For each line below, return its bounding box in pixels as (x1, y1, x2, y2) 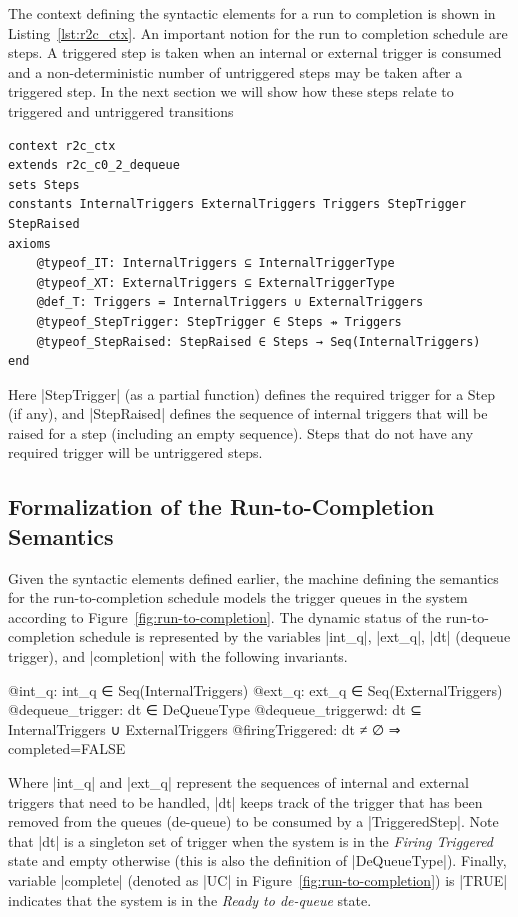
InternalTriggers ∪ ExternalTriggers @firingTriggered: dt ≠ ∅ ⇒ (8, 718, 401, 739)
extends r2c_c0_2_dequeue (8, 158, 180, 173)
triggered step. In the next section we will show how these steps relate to (8, 81, 454, 102)
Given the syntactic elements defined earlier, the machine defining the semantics (8, 567, 499, 588)
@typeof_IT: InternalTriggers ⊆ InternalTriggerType (36, 256, 395, 271)
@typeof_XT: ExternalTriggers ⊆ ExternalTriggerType (36, 275, 395, 290)
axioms (8, 236, 51, 251)
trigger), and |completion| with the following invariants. (8, 646, 348, 667)
